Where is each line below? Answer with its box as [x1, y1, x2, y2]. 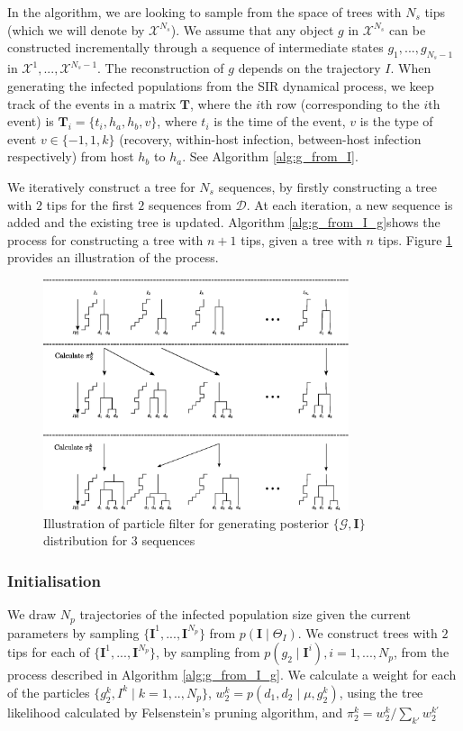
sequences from [148, 195, 231, 214]
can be [389, 20, 426, 39]
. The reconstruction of [97, 59, 224, 78]
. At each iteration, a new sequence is [246, 195, 453, 214]
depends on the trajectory [238, 59, 381, 78]
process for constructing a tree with [7, 230, 204, 249]
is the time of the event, [213, 112, 346, 131]
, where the [190, 94, 252, 113]
